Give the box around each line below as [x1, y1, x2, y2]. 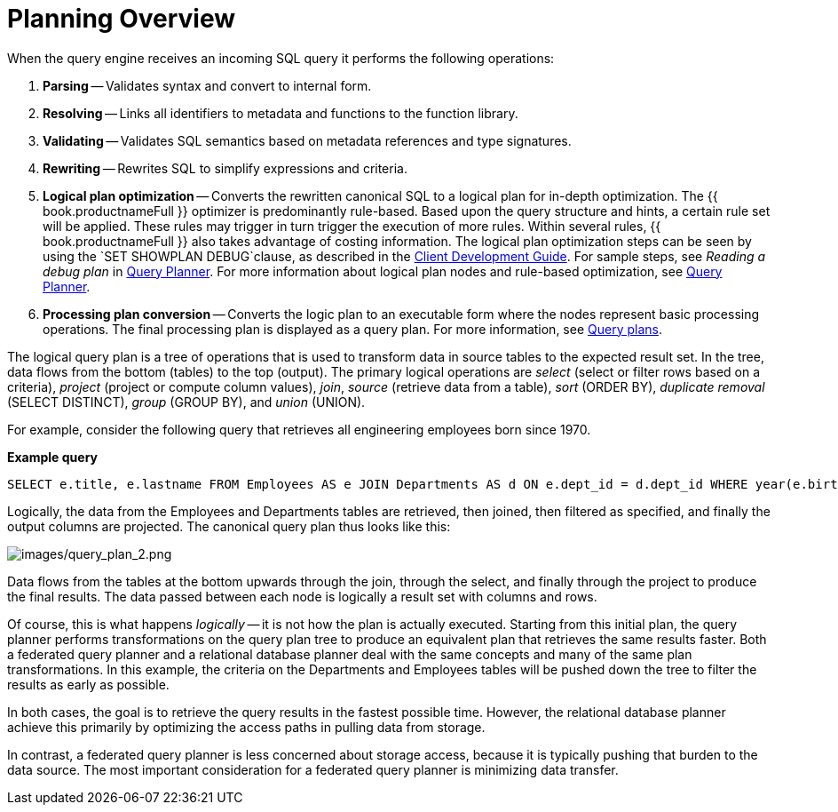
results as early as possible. [7, 676, 170, 692]
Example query [7, 449, 99, 465]
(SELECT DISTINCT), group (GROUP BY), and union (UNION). [7, 394, 366, 410]
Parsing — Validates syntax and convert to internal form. [43, 77, 372, 93]
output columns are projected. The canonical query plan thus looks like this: [7, 518, 451, 534]
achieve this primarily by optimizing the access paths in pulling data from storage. [7, 719, 486, 735]
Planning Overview [7, 4, 236, 34]
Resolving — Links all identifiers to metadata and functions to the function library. [43, 105, 518, 121]
